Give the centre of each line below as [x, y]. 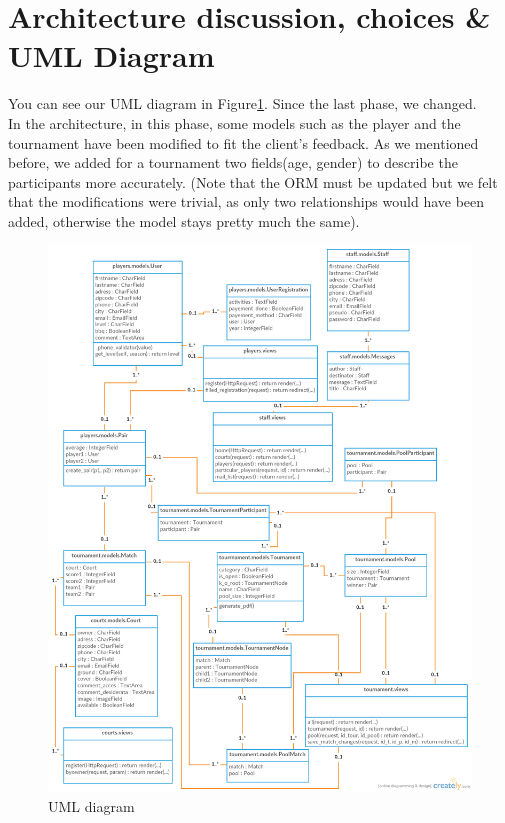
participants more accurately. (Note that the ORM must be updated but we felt [253, 181]
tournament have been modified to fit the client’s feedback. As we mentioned [243, 142]
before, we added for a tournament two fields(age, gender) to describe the [233, 162]
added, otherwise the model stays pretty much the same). [184, 220]
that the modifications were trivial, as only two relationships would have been [246, 201]
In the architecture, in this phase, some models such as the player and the [234, 122]
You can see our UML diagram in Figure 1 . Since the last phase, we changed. [242, 103]
